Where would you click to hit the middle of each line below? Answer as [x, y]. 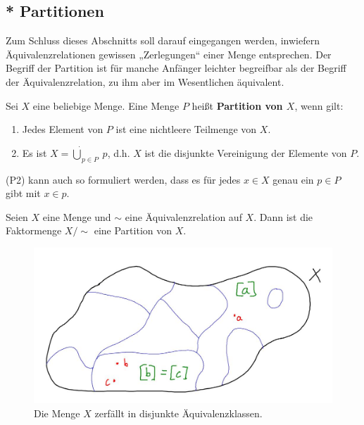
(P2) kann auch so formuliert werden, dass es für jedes [123, 179]
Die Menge [57, 413]
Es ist [34, 152]
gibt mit [23, 193]
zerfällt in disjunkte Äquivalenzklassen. [178, 413]
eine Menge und [77, 216]
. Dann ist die [283, 216]
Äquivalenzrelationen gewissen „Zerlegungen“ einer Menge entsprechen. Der [169, 54]
